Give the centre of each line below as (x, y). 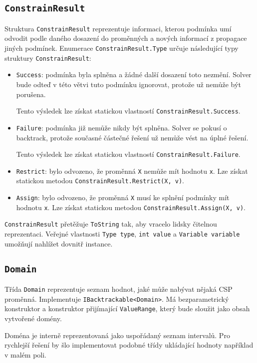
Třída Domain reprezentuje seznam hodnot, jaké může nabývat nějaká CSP (119, 289)
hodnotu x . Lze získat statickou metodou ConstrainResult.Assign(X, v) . (131, 207)
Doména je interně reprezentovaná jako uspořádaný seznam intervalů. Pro (117, 335)
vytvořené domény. (33, 318)
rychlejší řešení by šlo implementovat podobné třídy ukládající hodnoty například (129, 345)
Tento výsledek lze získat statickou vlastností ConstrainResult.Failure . (128, 154)
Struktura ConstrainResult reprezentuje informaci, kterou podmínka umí (118, 28)
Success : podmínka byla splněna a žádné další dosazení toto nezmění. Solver (134, 74)
